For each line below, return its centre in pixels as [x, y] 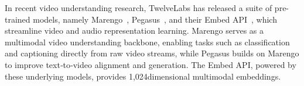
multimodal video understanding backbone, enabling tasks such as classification [147, 42]
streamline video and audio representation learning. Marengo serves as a [134, 31]
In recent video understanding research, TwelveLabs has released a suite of [139, 8]
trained [18, 19]
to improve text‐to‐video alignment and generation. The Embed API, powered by [151, 64]
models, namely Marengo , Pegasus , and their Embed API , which [155, 19]
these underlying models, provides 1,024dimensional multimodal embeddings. [143, 76]
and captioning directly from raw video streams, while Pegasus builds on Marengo [152, 53]
